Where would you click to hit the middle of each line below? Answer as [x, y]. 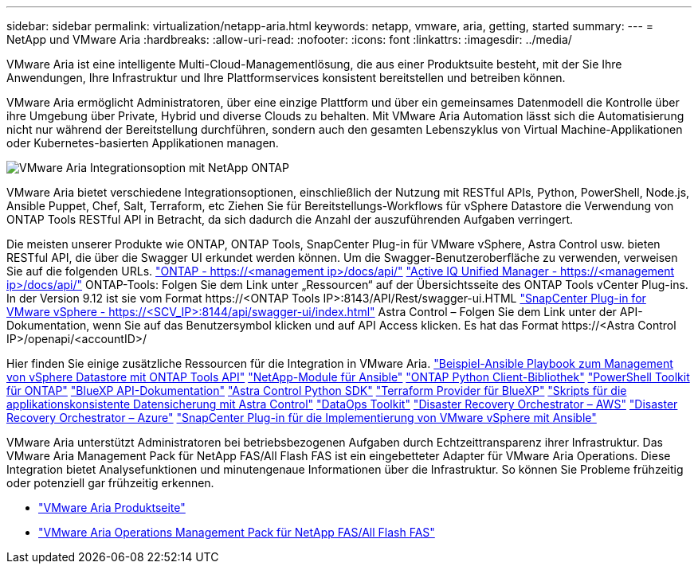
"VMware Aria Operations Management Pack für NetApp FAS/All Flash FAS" [237, 532]
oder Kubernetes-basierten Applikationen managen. [143, 143]
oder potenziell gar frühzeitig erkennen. [110, 483]
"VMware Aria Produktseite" [112, 508]
